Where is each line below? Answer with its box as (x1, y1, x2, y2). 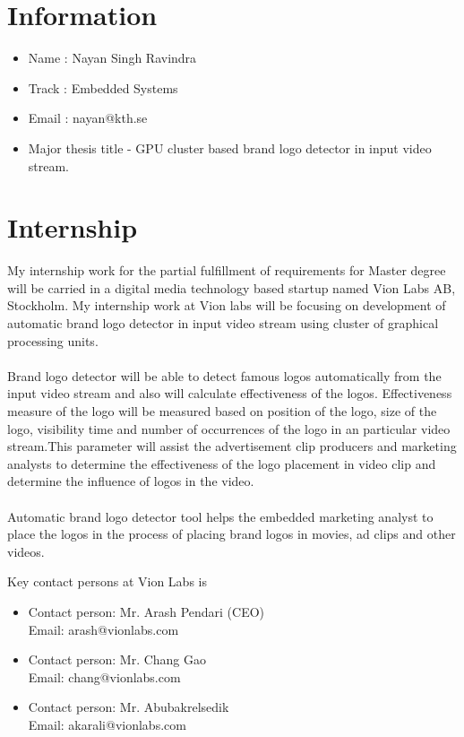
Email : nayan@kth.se (28, 108, 148, 127)
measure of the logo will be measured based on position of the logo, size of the (7, 401, 437, 420)
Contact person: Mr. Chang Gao (28, 650, 207, 669)
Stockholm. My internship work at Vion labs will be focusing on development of (7, 296, 446, 315)
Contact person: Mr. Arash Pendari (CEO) (28, 602, 265, 620)
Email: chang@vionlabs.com (28, 667, 181, 686)
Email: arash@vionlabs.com (28, 620, 179, 638)
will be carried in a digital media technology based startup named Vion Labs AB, (7, 278, 456, 297)
